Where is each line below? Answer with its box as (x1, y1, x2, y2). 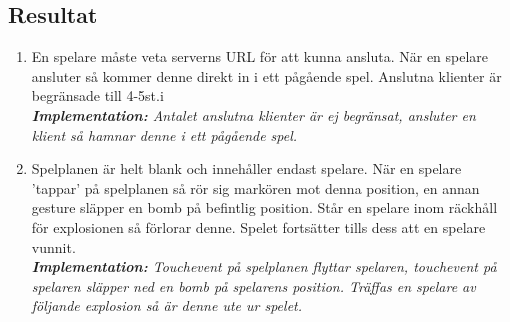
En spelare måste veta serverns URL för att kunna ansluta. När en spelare (31, 46, 489, 67)
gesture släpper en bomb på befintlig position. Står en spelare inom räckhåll (31, 197, 498, 218)
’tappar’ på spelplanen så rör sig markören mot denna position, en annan (31, 177, 480, 198)
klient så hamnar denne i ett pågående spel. (31, 124, 298, 145)
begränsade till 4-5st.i (31, 85, 164, 106)
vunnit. (31, 236, 76, 257)
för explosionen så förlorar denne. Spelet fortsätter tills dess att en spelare (31, 216, 486, 237)
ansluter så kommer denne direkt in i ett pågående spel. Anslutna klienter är (31, 65, 502, 86)
